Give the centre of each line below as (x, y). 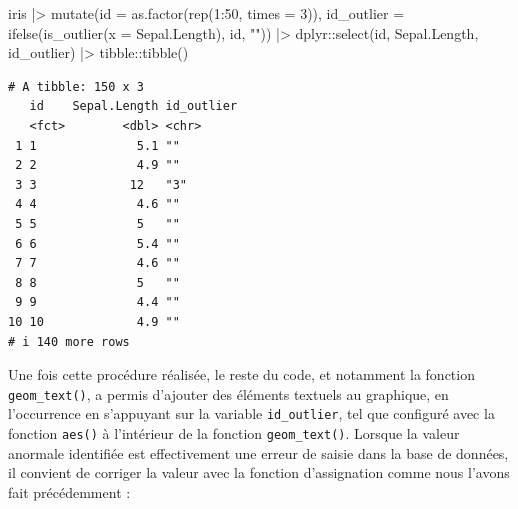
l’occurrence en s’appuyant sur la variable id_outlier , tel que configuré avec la (251, 413)
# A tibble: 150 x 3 (76, 86)
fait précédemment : (69, 491)
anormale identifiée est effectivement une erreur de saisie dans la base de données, (258, 452)
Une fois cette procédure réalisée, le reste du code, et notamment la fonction (241, 374)
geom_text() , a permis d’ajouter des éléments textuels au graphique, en (228, 393)
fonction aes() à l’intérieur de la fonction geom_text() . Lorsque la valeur (234, 433)
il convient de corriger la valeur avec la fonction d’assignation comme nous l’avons (259, 472)
